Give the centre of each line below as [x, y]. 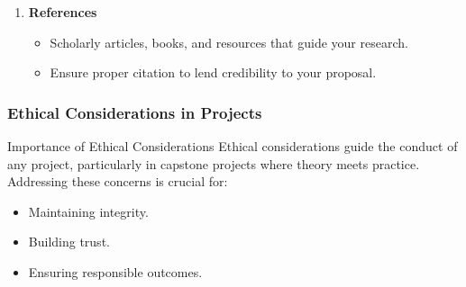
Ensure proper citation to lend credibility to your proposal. [213, 72]
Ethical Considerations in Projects [135, 112]
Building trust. [69, 242]
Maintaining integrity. [88, 211]
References [63, 12]
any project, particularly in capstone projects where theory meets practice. [214, 163]
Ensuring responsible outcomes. [115, 271]
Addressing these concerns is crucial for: [118, 181]
